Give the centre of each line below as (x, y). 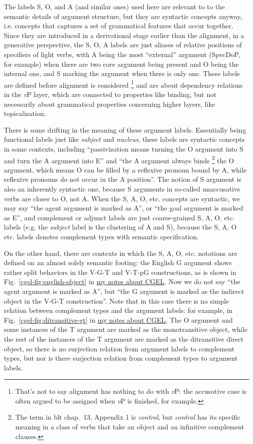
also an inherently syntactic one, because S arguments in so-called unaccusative (122, 189)
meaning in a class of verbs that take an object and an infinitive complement (130, 427)
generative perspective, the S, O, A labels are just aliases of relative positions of (123, 45)
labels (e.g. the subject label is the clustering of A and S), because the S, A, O (120, 227)
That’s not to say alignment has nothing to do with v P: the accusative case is (131, 391)
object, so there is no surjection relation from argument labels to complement (119, 348)
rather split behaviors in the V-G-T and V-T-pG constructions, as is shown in (120, 272)
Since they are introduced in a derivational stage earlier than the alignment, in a (124, 35)
